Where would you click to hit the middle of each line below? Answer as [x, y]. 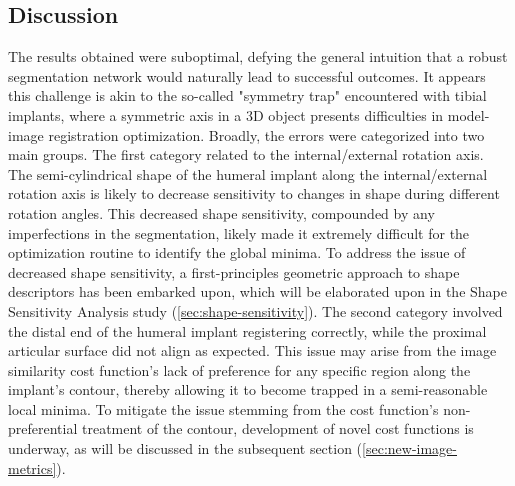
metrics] [32, 467]
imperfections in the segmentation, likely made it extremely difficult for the [239, 232]
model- [468, 114]
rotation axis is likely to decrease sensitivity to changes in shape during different [254, 193]
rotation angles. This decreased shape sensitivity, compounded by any [221, 212]
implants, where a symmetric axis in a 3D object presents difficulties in [226, 114]
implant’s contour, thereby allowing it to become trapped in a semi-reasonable [248, 389]
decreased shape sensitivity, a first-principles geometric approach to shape [234, 271]
